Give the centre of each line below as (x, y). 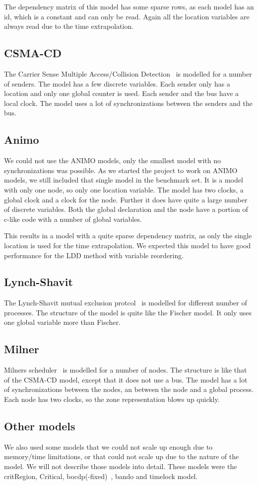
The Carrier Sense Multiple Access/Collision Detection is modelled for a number (128, 73)
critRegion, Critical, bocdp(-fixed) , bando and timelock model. (101, 476)
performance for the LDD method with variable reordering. (94, 255)
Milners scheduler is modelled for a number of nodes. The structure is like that (126, 370)
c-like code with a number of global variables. (73, 219)
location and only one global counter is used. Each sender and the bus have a (122, 93)
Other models (40, 426)
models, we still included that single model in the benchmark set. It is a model (124, 180)
